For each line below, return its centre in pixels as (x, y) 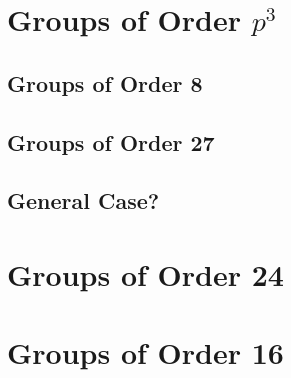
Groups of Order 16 (145, 352)
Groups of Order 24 (145, 273)
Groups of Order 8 (105, 82)
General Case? (83, 200)
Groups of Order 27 (111, 141)
